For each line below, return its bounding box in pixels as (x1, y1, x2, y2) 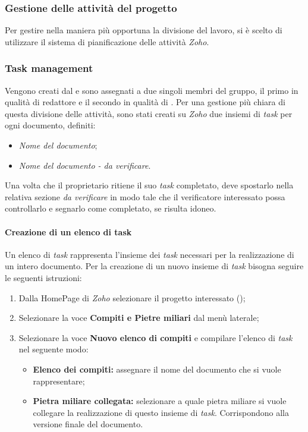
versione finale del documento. (33, 418, 143, 430)
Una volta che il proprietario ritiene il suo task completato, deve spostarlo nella (5, 179, 294, 191)
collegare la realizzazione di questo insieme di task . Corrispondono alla (33, 406, 289, 418)
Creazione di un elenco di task (5, 225, 132, 238)
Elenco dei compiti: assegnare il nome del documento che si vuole (33, 362, 281, 375)
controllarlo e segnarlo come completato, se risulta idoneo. (5, 202, 216, 215)
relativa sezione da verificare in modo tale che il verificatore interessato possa (5, 190, 285, 203)
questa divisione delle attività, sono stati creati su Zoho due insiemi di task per (5, 107, 293, 119)
